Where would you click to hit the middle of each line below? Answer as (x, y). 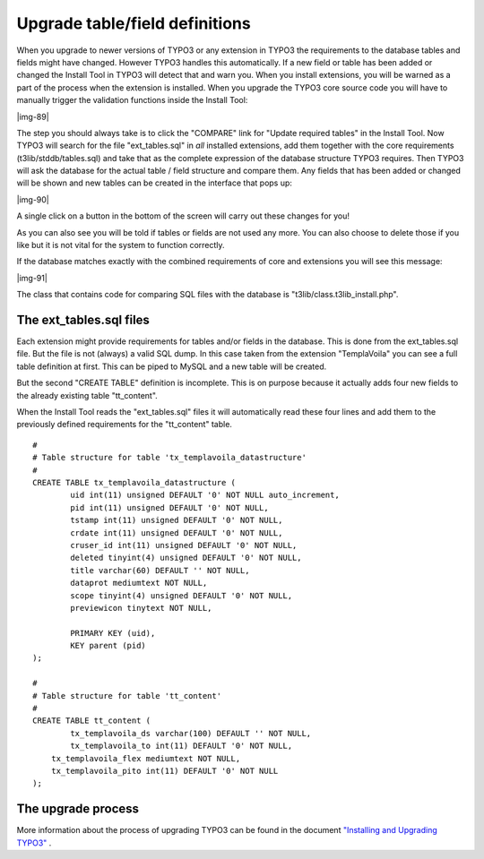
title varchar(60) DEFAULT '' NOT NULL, (160, 570)
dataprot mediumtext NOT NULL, (139, 583)
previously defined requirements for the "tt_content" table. (125, 425)
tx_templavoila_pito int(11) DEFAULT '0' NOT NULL (164, 771)
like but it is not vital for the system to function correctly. (121, 245)
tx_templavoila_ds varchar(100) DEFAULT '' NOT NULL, (191, 733)
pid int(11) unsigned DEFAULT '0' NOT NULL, (169, 507)
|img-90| (33, 199)
